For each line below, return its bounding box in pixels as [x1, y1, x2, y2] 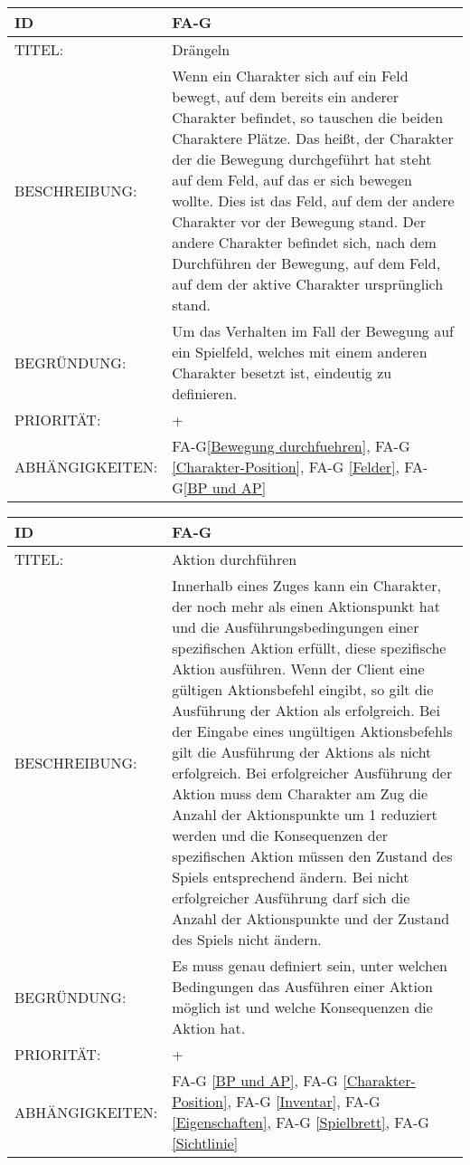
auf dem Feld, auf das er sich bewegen [172, 169, 413, 190]
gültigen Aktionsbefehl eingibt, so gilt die [172, 679, 434, 700]
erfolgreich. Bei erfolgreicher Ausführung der [172, 762, 453, 783]
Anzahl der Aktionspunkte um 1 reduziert [172, 804, 437, 825]
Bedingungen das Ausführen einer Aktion [172, 976, 433, 997]
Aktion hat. [172, 1017, 246, 1038]
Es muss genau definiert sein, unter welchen [172, 955, 447, 976]
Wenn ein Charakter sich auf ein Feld [172, 65, 409, 86]
